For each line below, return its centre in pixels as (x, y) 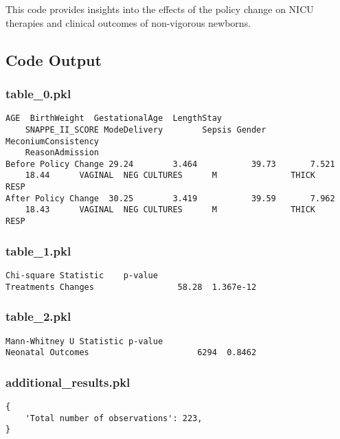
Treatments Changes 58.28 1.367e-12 (131, 287)
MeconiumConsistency (53, 141)
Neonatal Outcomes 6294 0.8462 (131, 353)
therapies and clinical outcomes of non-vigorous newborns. (128, 22)
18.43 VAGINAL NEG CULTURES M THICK (170, 210)
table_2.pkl (38, 316)
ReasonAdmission (62, 153)
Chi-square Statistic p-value (82, 275)
